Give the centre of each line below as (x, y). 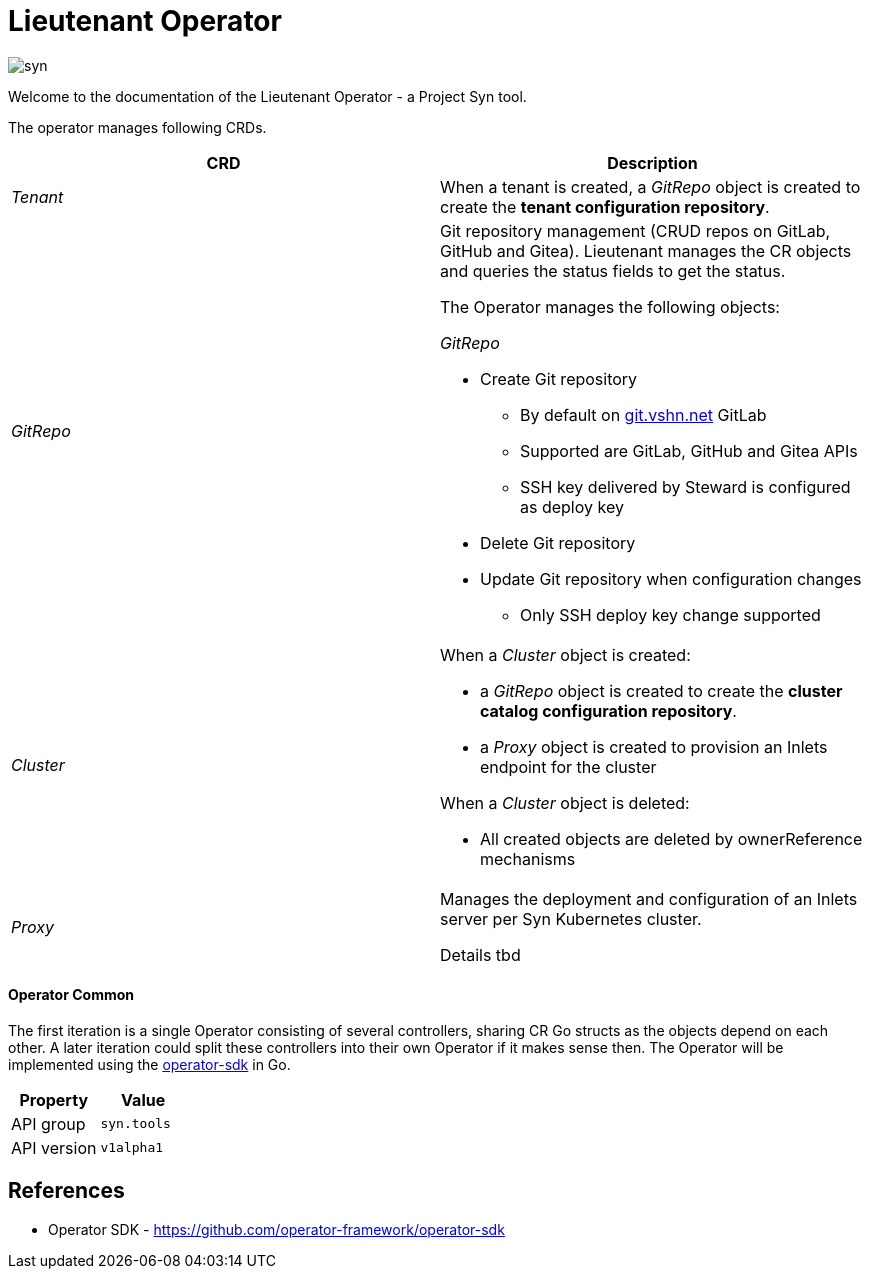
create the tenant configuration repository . (605, 206)
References (66, 1191)
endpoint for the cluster (568, 766)
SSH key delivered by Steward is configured (685, 486)
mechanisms (528, 858)
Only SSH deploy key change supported (670, 614)
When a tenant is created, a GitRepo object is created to (650, 186)
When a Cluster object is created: (565, 654)
